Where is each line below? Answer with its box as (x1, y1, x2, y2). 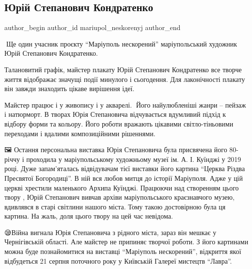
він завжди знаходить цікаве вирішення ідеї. (4, 83, 135, 94)
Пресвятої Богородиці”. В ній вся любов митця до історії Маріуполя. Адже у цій (4, 173, 243, 183)
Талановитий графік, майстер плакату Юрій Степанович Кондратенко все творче (4, 64, 242, 74)
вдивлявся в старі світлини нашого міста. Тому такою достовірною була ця (4, 201, 226, 211)
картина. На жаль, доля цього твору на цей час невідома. (4, 211, 173, 221)
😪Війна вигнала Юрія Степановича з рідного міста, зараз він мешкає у (4, 227, 217, 237)
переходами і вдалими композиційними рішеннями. (4, 128, 156, 138)
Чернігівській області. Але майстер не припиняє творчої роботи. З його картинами (4, 237, 249, 247)
